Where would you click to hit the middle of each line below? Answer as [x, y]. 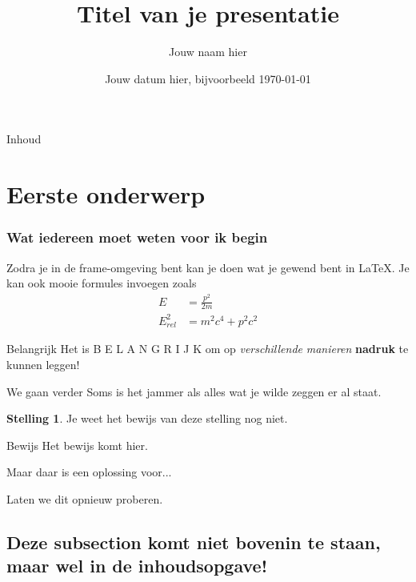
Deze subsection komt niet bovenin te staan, [194, 542]
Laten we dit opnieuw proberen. [85, 498]
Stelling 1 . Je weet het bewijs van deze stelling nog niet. [147, 418]
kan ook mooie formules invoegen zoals [102, 283]
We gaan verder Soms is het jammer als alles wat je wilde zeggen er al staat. [194, 391]
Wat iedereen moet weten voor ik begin [137, 237]
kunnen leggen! [43, 364]
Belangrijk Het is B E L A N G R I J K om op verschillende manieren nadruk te [208, 349]
